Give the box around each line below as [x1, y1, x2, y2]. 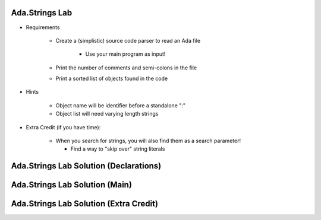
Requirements [26, 24, 60, 31]
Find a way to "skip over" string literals [70, 145, 165, 152]
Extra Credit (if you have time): [26, 123, 101, 130]
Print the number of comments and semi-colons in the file [55, 64, 197, 71]
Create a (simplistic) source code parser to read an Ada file [55, 37, 201, 44]
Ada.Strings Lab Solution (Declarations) [11, 161, 162, 171]
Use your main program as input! [85, 50, 166, 58]
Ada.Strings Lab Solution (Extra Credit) [11, 199, 159, 209]
